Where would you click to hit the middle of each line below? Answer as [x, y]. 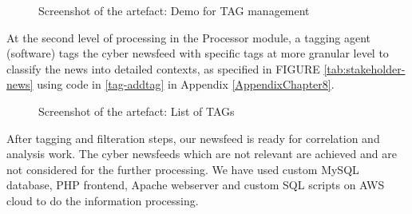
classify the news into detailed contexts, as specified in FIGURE [163, 68]
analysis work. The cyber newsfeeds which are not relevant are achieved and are [202, 154]
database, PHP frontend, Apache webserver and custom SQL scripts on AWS [196, 185]
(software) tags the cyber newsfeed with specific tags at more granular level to [198, 53]
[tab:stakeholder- [364, 68]
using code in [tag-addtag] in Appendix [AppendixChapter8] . [186, 84]
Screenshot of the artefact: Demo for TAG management [174, 10]
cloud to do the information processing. [103, 200]
